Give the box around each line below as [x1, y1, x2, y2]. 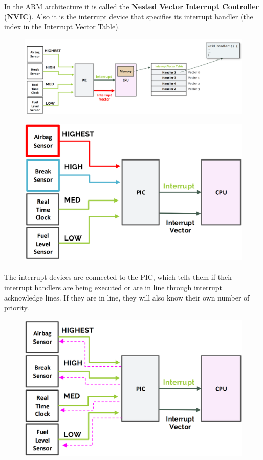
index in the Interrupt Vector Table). [4, 21, 120, 32]
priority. [4, 302, 29, 313]
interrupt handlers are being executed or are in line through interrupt [4, 282, 222, 292]
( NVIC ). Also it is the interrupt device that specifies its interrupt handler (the [4, 11, 253, 22]
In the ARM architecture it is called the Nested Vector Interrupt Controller [4, 1, 259, 11]
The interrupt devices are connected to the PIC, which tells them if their [4, 272, 233, 283]
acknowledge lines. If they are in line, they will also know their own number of [4, 292, 250, 303]
